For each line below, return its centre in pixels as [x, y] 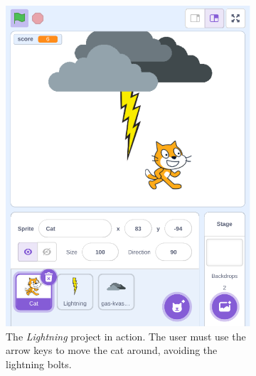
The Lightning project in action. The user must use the [126, 336]
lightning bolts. [39, 364]
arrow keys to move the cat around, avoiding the [112, 350]
